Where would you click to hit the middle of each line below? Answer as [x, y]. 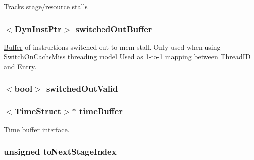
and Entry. [20, 66]
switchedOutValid [82, 88]
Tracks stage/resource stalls [46, 6]
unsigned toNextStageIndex [60, 151]
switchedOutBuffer [114, 28]
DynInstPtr [38, 28]
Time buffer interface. [37, 129]
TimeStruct [38, 111]
